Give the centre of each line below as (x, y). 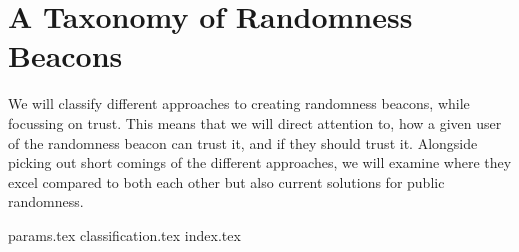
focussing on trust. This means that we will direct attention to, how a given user (255, 122)
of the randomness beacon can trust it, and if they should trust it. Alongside (243, 142)
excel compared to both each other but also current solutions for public (226, 181)
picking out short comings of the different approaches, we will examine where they (260, 162)
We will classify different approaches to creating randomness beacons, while (239, 103)
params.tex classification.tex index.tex (124, 234)
